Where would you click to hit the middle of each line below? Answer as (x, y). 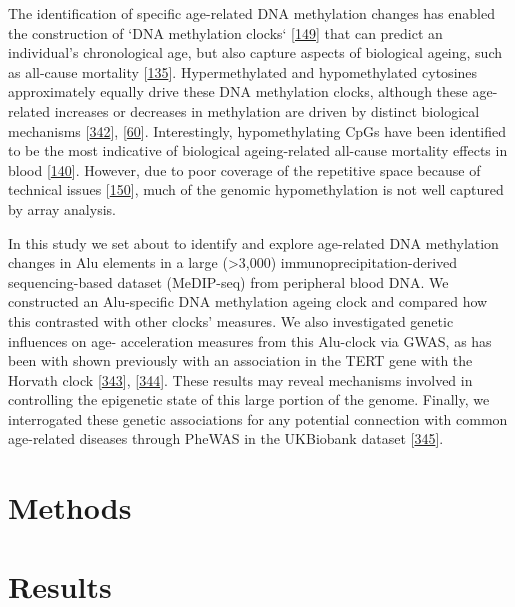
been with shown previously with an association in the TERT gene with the (240, 360)
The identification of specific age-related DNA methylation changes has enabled (251, 13)
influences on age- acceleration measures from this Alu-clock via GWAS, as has (250, 340)
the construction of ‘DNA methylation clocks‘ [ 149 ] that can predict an (225, 32)
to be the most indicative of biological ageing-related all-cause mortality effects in (258, 150)
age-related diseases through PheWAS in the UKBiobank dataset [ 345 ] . (226, 438)
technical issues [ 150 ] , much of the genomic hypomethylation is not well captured (256, 189)
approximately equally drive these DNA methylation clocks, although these (238, 91)
